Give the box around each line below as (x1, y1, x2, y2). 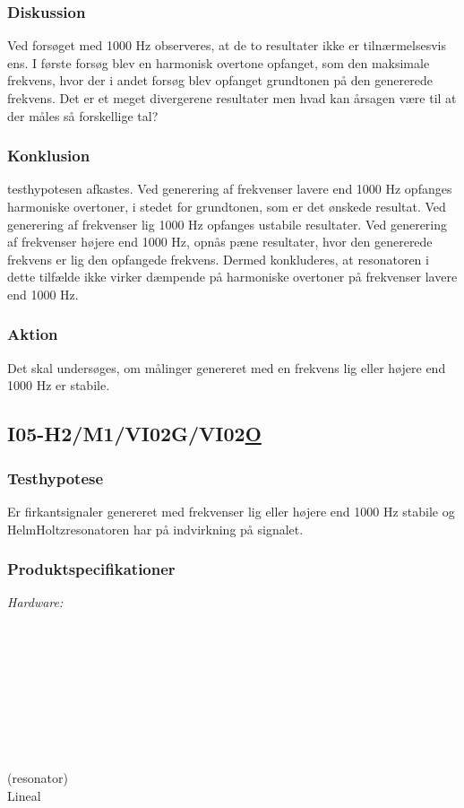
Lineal (7, 786, 41, 804)
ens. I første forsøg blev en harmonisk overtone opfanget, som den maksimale (7, 53, 430, 72)
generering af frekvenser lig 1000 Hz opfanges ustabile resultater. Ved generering (7, 214, 448, 233)
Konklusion (7, 144, 90, 167)
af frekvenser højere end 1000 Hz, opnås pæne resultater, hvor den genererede (7, 232, 433, 251)
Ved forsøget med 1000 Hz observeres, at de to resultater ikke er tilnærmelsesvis (7, 36, 446, 55)
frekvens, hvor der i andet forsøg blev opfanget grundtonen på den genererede (7, 71, 433, 90)
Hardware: (7, 593, 64, 612)
